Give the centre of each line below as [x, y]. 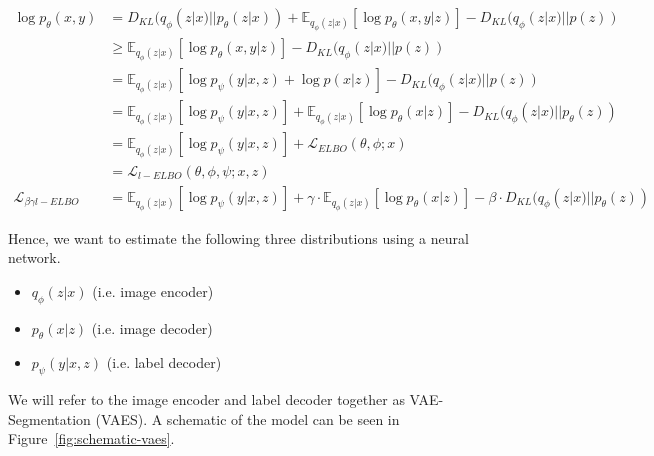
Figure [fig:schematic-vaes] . [91, 438]
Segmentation [49, 418]
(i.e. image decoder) [152, 327]
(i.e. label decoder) [164, 362]
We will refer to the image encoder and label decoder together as [206, 399]
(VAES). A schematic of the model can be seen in [247, 418]
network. [34, 257]
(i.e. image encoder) [153, 290]
